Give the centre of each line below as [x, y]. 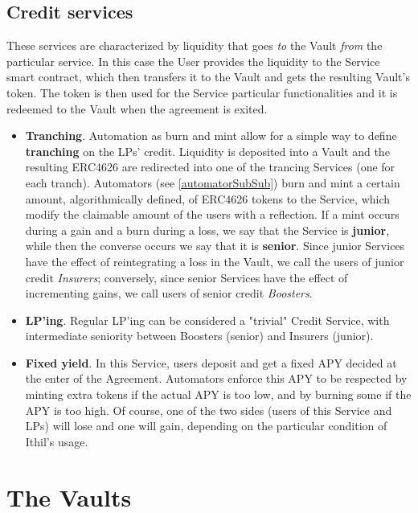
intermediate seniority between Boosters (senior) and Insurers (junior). [199, 336]
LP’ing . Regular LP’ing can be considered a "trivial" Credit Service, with [207, 320]
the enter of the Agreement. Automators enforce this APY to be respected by [216, 378]
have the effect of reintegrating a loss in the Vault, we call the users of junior [215, 261]
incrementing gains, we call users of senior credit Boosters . [169, 293]
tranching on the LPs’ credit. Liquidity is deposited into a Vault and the [207, 151]
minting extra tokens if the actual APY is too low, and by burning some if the [218, 394]
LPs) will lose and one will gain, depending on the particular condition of [206, 426]
